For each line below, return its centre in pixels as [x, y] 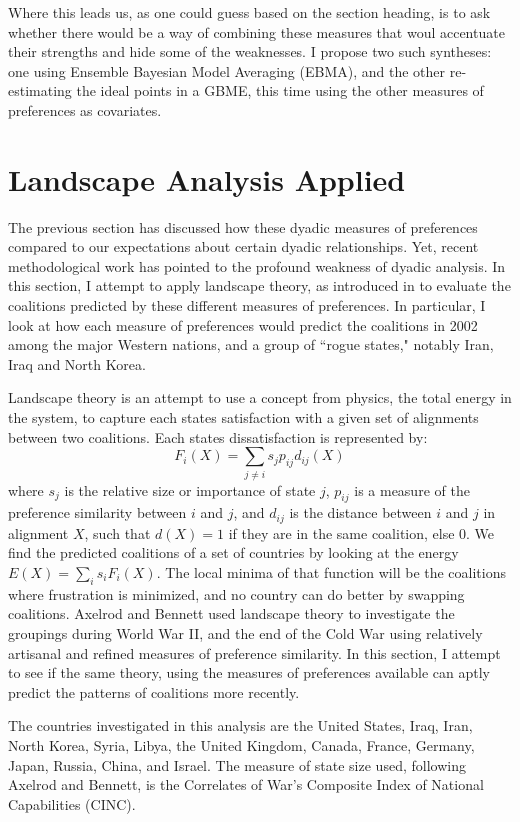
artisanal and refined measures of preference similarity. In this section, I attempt [254, 652]
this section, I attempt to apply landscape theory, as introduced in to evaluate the [259, 285]
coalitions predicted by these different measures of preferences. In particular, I [247, 305]
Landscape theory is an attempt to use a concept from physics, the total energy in [260, 397]
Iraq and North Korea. [77, 363]
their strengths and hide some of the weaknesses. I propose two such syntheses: [250, 51]
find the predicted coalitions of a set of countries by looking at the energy [233, 552]
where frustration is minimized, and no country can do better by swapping [236, 593]
